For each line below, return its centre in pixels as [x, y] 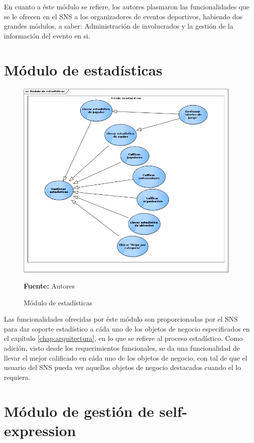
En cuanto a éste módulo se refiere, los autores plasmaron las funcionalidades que [127, 6]
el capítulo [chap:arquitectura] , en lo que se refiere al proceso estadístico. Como [124, 338]
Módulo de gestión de [79, 411]
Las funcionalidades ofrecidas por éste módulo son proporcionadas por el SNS [121, 319]
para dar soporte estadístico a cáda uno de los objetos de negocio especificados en [127, 328]
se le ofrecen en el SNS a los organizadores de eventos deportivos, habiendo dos [123, 16]
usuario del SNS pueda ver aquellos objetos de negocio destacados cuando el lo [123, 367]
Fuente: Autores [49, 286]
